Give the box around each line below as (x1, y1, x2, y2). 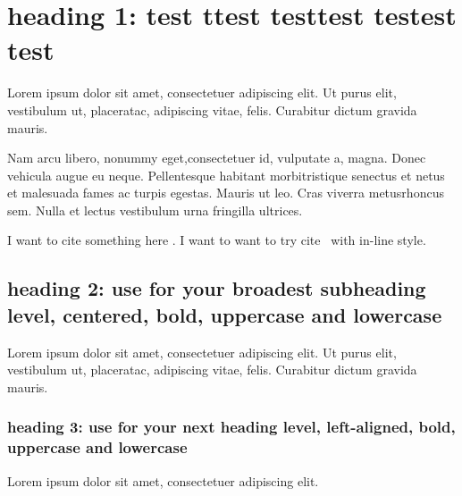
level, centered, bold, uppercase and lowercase (7, 300, 442, 328)
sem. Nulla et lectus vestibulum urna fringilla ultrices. (7, 200, 303, 219)
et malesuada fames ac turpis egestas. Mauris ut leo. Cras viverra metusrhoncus (7, 183, 444, 202)
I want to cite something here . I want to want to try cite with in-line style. (7, 231, 426, 249)
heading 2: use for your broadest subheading (7, 274, 426, 302)
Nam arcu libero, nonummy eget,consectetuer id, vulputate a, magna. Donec (7, 148, 426, 167)
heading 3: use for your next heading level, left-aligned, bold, (7, 416, 456, 438)
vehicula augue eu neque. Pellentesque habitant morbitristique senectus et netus (7, 165, 445, 184)
